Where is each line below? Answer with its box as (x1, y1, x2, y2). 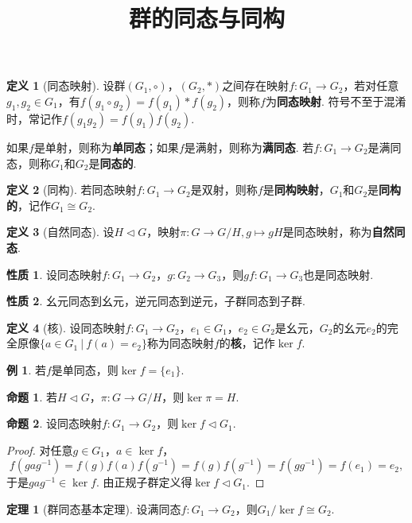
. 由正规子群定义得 (95, 474, 192, 490)
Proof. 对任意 (6, 441, 73, 458)
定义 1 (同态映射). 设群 (6, 77, 126, 94)
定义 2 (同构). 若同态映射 (6, 181, 137, 198)
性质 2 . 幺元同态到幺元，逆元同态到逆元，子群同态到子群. (6, 292, 305, 309)
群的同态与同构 (128, 2, 285, 34)
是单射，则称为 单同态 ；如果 (33, 138, 179, 155)
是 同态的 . (88, 154, 137, 171)
